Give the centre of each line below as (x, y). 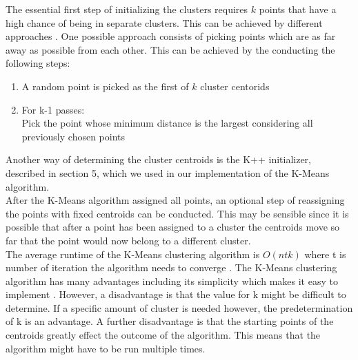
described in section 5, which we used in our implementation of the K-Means (168, 172)
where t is (325, 254)
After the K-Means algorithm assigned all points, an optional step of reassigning (175, 200)
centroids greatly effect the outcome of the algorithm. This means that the (163, 335)
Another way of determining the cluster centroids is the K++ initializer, (158, 159)
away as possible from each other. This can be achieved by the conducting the (170, 49)
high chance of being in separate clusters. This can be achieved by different (164, 22)
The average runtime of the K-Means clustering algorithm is (133, 254)
